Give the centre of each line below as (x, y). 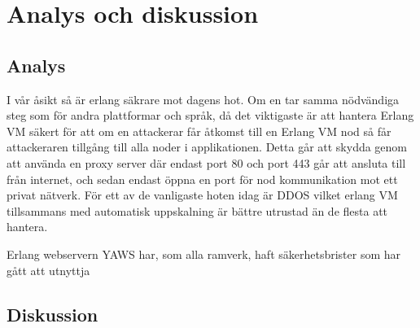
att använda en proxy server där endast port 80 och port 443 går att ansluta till (206, 162)
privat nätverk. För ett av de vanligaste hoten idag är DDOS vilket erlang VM (202, 195)
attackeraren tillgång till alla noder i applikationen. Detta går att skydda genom (207, 147)
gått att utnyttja (48, 270)
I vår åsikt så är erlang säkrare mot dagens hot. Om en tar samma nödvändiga (203, 99)
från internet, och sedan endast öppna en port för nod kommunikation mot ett (202, 179)
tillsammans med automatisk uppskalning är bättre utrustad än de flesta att (197, 210)
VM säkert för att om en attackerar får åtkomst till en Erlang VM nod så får (199, 131)
